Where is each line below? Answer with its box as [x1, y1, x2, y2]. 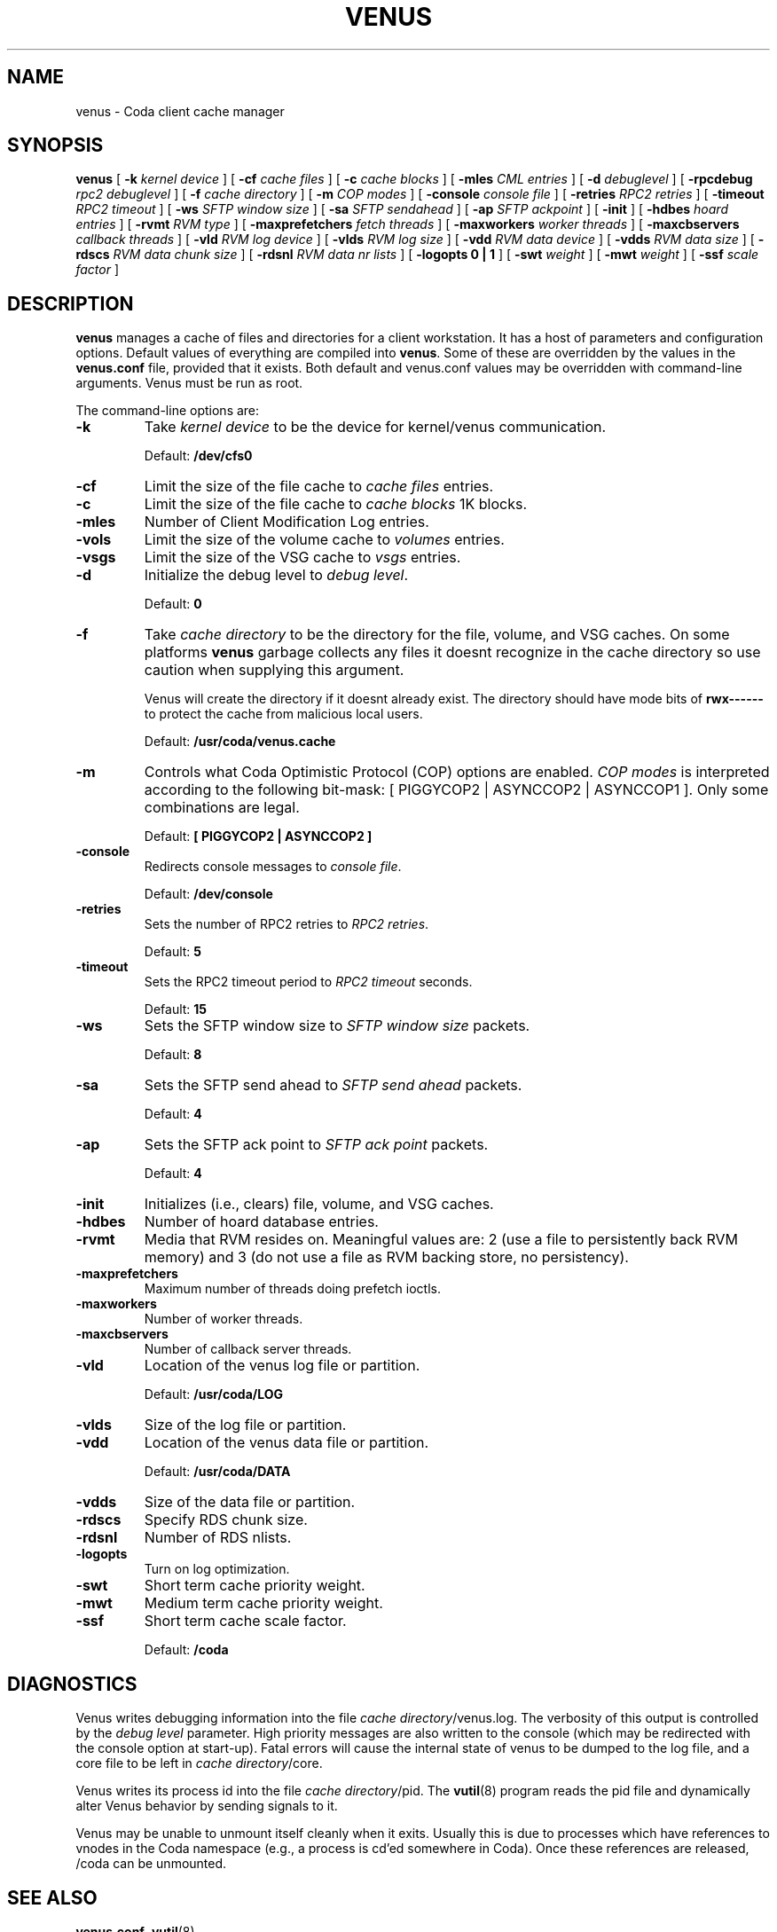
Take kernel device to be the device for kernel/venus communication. [144, 418, 607, 436]
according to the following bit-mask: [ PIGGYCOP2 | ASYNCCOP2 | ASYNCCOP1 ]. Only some [144, 781, 769, 799]
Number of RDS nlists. [144, 1528, 292, 1547]
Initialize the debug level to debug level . [144, 566, 409, 585]
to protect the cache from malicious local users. [144, 706, 423, 722]
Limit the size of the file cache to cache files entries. [144, 477, 494, 496]
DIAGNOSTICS [7, 1672, 137, 1695]
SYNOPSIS [7, 134, 104, 157]
